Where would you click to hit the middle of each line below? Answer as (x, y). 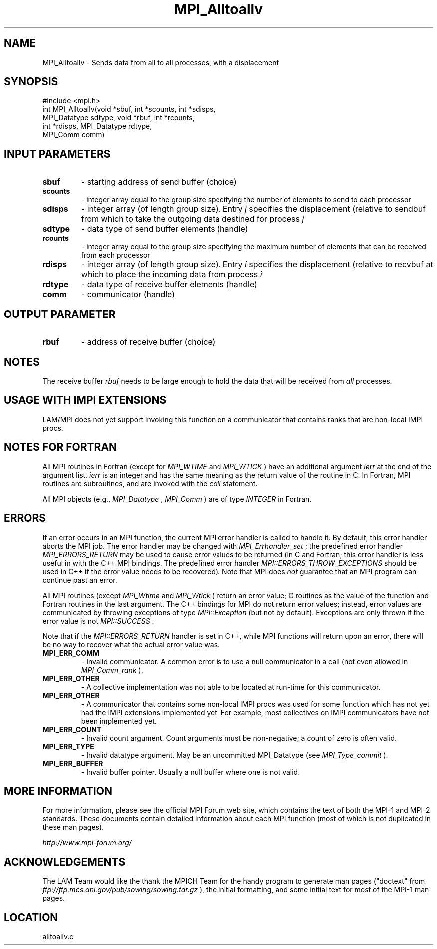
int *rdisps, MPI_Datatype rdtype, (97, 126)
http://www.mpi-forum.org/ (87, 843)
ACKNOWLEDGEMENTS (65, 862)
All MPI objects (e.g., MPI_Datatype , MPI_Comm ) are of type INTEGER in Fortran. (177, 499)
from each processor (115, 255)
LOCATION (31, 917)
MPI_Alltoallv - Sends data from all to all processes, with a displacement (161, 62)
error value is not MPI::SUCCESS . (98, 621)
